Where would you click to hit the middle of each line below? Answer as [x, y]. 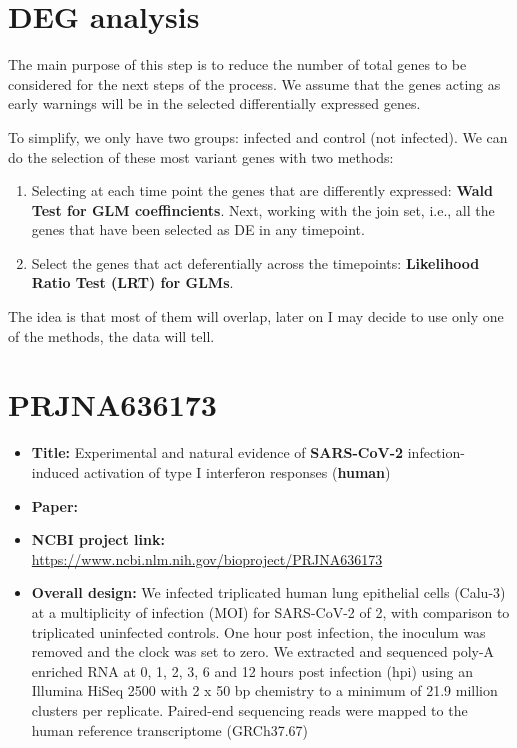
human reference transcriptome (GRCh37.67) [170, 729]
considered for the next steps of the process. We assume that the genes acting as [254, 83]
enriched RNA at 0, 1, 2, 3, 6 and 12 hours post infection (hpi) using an [252, 670]
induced [55, 471]
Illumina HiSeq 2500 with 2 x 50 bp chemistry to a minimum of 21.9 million [264, 690]
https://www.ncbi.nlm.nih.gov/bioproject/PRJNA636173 [207, 558]
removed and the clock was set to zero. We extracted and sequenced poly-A [263, 651]
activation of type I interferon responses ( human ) [237, 471]
